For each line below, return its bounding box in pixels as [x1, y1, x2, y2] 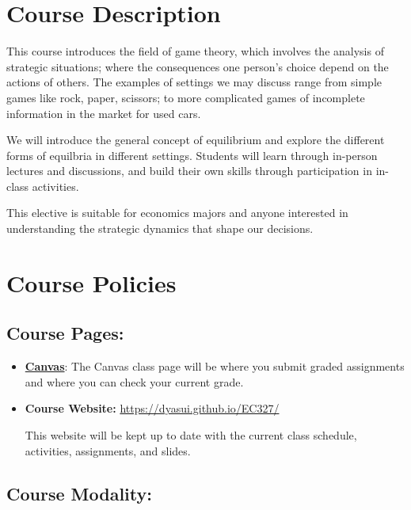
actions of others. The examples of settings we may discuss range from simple [6, 74, 382, 90]
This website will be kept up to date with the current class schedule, [25, 427, 357, 443]
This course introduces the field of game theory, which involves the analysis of [6, 43, 384, 59]
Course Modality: [6, 481, 152, 505]
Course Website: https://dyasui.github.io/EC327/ [25, 400, 280, 417]
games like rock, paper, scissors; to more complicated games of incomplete [6, 89, 365, 105]
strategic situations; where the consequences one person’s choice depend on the [6, 58, 389, 74]
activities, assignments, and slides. [25, 442, 191, 459]
